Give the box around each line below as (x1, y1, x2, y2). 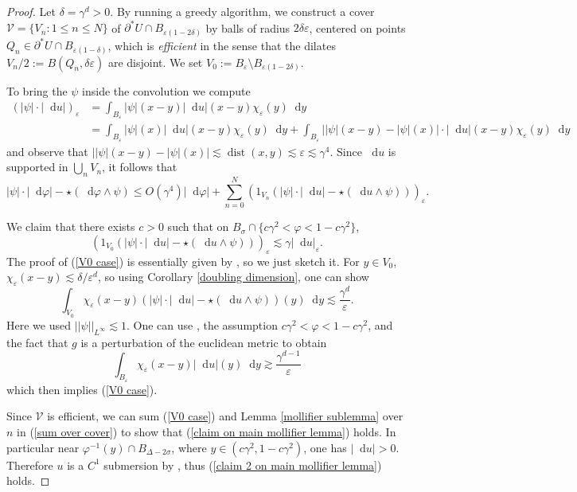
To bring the (6, 82, 68, 99)
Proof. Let (6, 3, 56, 19)
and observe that (6, 143, 88, 159)
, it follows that (102, 158, 177, 175)
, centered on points (309, 19, 406, 36)
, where (171, 439, 207, 455)
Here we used (6, 316, 71, 333)
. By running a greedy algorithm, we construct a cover (110, 3, 375, 19)
